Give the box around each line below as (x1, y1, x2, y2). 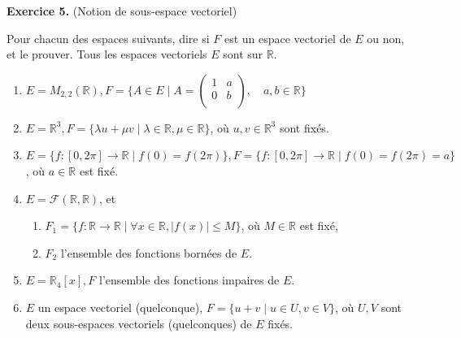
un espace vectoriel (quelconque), (37, 298, 203, 315)
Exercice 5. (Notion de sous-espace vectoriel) (7, 2, 237, 19)
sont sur (223, 45, 263, 63)
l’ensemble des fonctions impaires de (99, 271, 280, 288)
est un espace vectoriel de (224, 29, 351, 46)
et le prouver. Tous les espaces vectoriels (7, 45, 207, 63)
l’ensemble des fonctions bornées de (60, 244, 237, 261)
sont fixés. (279, 119, 329, 136)
